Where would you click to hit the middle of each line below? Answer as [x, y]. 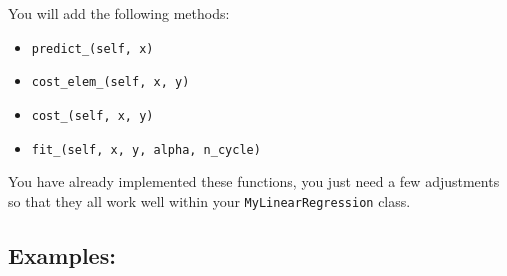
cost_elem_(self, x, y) [110, 82]
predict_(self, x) [92, 48]
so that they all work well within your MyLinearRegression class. [209, 200]
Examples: [62, 254]
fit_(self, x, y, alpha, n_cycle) [146, 149]
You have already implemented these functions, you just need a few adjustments [254, 181]
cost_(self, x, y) [92, 115]
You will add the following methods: [119, 13]
